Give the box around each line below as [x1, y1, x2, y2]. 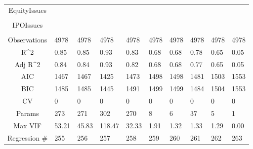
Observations [8, 34, 47, 44]
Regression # [7, 132, 48, 143]
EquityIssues [8, 4, 46, 15]
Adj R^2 [14, 59, 41, 69]
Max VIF [13, 120, 42, 130]
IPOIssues [12, 19, 43, 30]
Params [16, 108, 39, 118]
